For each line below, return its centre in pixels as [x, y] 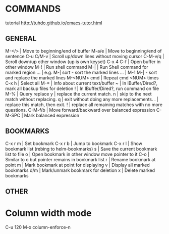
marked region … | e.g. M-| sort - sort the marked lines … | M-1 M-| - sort [81, 72]
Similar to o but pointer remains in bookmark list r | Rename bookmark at [80, 159]
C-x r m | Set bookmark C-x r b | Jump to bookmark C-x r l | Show [74, 143]
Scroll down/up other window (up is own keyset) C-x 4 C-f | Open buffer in [83, 62]
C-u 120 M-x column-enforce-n [38, 227]
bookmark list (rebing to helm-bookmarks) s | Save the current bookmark [81, 149]
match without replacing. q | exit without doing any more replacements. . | [82, 99]
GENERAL [21, 39]
